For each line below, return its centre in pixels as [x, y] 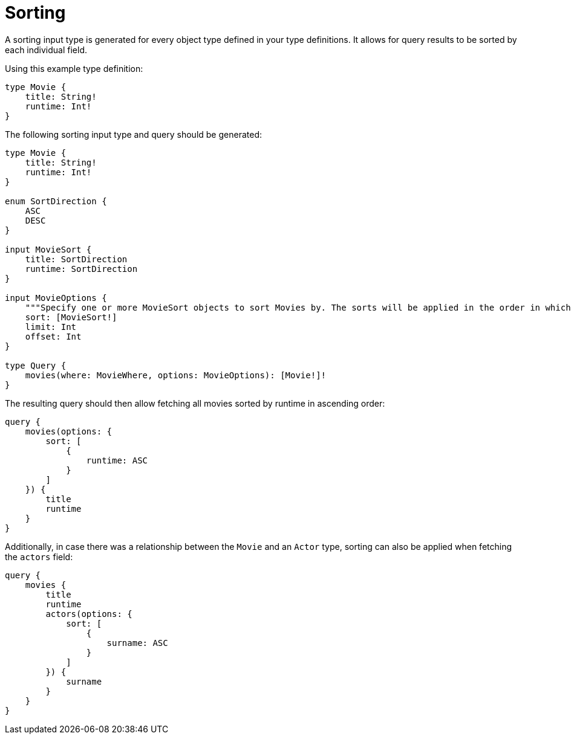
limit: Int [51, 327]
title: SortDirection [76, 259]
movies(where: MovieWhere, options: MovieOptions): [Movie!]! [176, 375]
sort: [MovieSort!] [71, 317]
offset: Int [53, 336]
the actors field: [39, 557]
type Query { [36, 365]
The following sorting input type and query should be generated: [133, 134]
